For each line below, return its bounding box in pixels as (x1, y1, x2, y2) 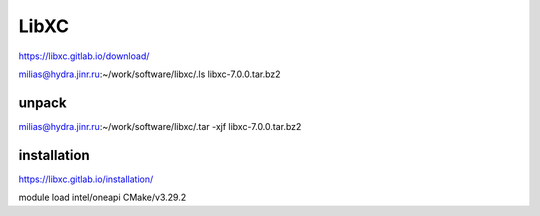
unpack (18, 94, 67, 111)
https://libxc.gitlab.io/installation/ (18, 173, 154, 185)
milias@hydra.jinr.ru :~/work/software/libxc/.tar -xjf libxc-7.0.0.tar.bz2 (18, 120, 302, 132)
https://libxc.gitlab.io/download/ (18, 50, 150, 62)
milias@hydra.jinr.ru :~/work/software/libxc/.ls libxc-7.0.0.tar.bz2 (18, 68, 281, 80)
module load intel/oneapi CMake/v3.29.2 (18, 191, 187, 204)
